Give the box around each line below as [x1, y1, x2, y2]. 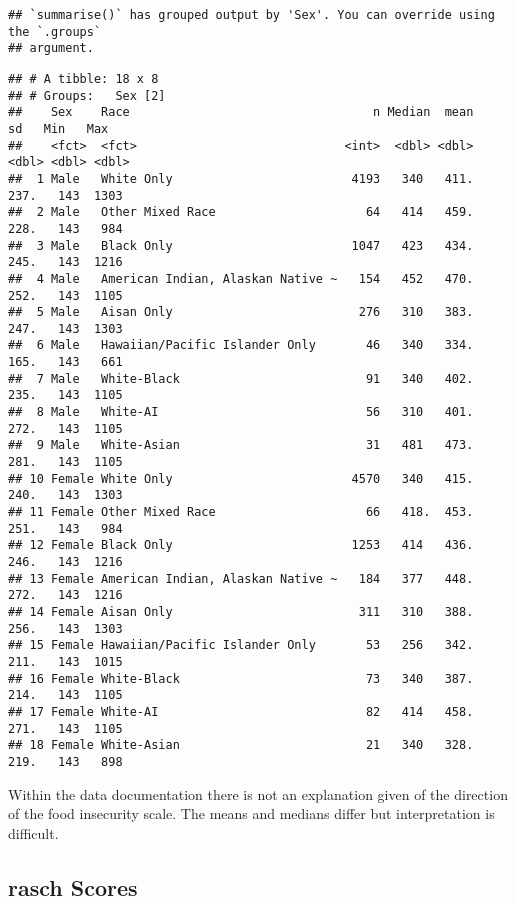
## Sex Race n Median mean [8, 105, 474, 120]
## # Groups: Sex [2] [8, 88, 166, 103]
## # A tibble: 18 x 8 [8, 71, 159, 86]
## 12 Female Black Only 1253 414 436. [8, 538, 474, 553]
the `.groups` [8, 24, 102, 39]
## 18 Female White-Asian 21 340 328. [8, 738, 474, 753]
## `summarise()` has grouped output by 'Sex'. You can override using [8, 8, 495, 22]
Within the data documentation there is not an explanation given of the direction [8, 783, 508, 804]
